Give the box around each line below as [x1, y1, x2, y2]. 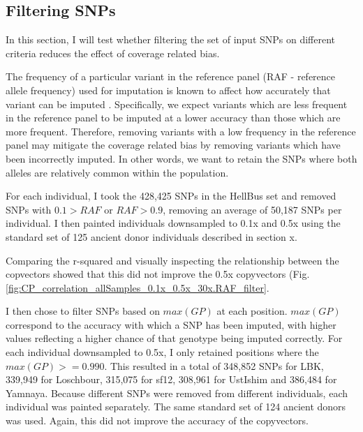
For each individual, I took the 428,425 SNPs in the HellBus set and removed [6, 188, 336, 203]
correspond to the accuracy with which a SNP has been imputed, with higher [6, 317, 336, 332]
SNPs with [6, 202, 52, 216]
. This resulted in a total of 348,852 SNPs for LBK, [104, 358, 324, 373]
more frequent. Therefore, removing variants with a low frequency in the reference [6, 124, 356, 138]
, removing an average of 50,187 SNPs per [163, 202, 342, 216]
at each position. [216, 304, 288, 318]
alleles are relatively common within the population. [6, 165, 229, 179]
